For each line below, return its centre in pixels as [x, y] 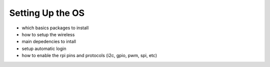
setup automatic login [44, 48]
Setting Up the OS [47, 13]
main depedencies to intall [49, 42]
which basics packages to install [55, 28]
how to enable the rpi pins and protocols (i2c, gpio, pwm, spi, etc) [89, 56]
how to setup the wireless [48, 34]
